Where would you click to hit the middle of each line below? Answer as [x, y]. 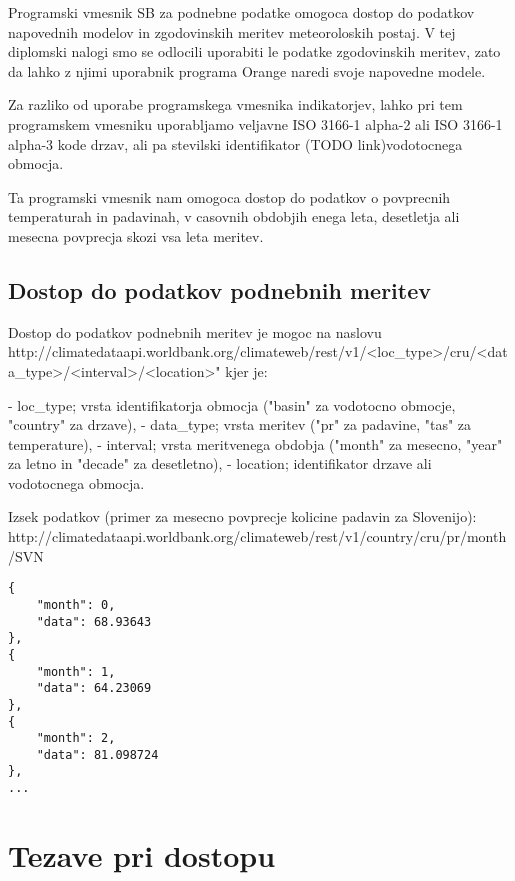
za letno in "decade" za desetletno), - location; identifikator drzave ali [220, 463]
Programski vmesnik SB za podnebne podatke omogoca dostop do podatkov [241, 12]
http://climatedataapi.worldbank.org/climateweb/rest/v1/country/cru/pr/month [257, 536]
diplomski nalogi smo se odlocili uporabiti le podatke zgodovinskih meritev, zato [254, 51]
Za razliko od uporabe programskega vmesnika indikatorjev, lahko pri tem [235, 104]
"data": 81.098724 [97, 754]
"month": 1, [76, 671]
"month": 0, [76, 604]
